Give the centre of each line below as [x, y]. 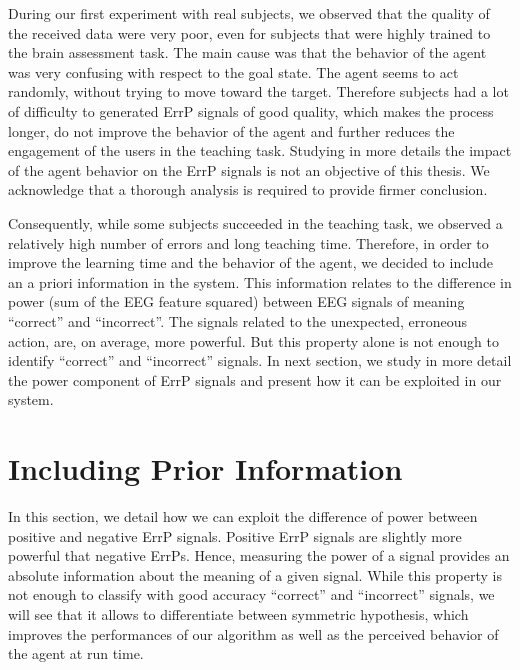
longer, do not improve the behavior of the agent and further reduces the [231, 130]
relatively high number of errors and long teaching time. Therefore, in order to [248, 242]
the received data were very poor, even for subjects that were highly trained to [249, 32]
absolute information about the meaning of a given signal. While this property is [255, 574]
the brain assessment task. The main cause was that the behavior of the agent [247, 52]
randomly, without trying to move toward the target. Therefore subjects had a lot [258, 91]
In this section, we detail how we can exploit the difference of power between [243, 516]
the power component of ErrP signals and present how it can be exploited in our [255, 379]
